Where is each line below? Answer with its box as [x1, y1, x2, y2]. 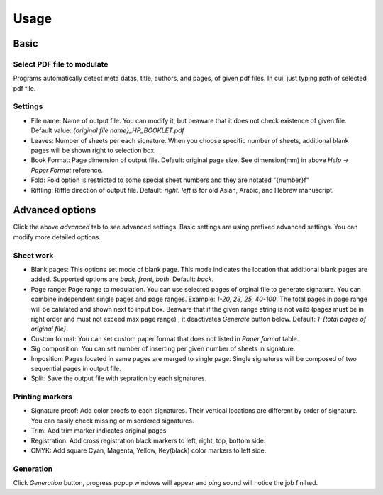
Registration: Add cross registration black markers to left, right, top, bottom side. [30, 436, 266, 445]
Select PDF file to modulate [13, 59, 109, 69]
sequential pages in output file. [30, 364, 122, 372]
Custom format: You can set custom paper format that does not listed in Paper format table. [30, 334, 299, 343]
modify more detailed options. [13, 232, 101, 241]
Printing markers [13, 392, 72, 402]
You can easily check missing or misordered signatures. [30, 416, 194, 425]
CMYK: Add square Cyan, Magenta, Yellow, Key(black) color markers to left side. [30, 446, 267, 455]
